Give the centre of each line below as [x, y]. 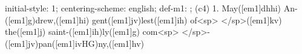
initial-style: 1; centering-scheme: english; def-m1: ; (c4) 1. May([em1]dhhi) [143, 8]
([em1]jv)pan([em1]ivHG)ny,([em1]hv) [74, 43]
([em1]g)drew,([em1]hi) [47, 19]
